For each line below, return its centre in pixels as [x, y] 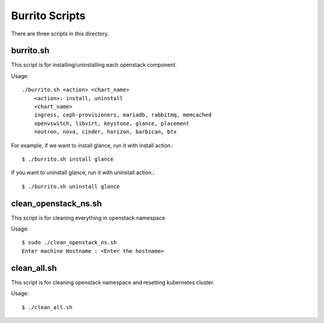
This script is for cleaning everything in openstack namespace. [89, 218]
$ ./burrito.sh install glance [68, 159]
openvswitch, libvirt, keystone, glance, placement [112, 123]
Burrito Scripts [48, 16]
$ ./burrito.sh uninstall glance [71, 186]
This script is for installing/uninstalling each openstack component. [94, 65]
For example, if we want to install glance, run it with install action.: [92, 145]
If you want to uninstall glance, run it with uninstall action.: [83, 173]
